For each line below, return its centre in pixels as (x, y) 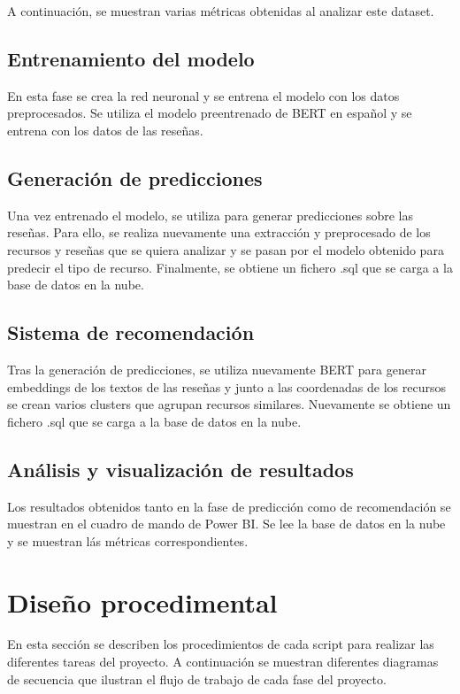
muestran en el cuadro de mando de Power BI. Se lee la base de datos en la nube (226, 524)
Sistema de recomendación (131, 332)
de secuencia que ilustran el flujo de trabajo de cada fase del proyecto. (197, 679)
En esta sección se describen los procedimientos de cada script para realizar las (221, 644)
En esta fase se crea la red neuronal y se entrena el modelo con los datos (203, 95)
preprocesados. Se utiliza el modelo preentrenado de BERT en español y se (210, 113)
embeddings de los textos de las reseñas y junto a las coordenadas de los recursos (226, 386)
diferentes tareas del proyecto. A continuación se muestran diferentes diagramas (223, 662)
